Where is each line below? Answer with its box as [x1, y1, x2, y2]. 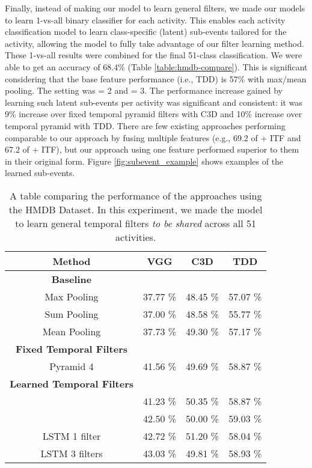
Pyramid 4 [49, 359, 94, 373]
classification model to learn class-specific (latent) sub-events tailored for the [5, 25, 287, 38]
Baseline [51, 272, 92, 286]
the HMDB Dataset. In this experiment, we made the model [8, 202, 263, 216]
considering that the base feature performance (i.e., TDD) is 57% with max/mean [5, 72, 307, 85]
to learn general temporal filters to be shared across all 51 [15, 216, 256, 230]
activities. [115, 229, 156, 244]
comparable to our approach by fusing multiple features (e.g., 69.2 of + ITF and [5, 131, 301, 144]
